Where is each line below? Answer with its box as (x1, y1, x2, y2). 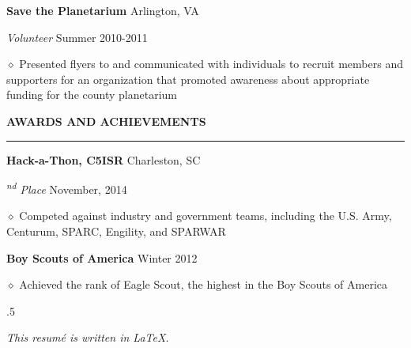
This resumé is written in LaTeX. (6, 329, 169, 346)
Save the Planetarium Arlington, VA (6, 2, 199, 18)
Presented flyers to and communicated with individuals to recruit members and (19, 55, 403, 72)
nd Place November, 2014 (6, 179, 127, 197)
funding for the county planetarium (6, 86, 177, 103)
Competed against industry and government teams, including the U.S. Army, (19, 207, 392, 224)
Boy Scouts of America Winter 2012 (6, 249, 198, 266)
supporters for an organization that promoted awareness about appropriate (6, 70, 370, 87)
